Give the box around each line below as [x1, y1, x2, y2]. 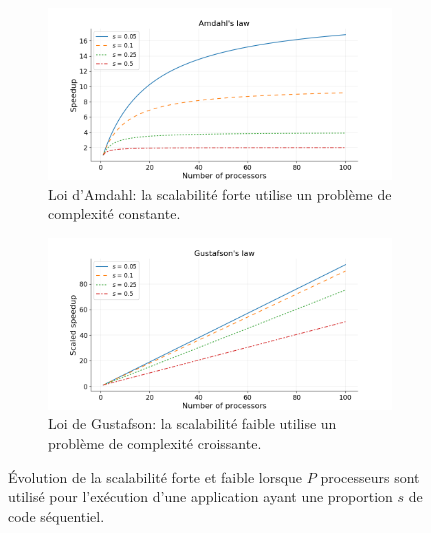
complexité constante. [48, 203, 181, 224]
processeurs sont [320, 466, 420, 487]
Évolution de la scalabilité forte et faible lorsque [8, 466, 303, 487]
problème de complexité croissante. [48, 432, 262, 453]
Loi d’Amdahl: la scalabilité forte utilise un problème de [48, 183, 392, 204]
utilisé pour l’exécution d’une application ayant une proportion [8, 486, 393, 507]
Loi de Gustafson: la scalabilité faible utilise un [48, 413, 337, 434]
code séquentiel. [8, 505, 105, 526]
